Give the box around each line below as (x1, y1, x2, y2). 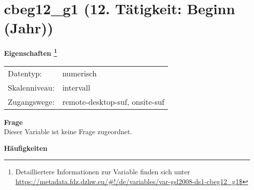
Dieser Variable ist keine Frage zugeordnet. (4, 126, 132, 137)
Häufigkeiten (4, 142, 47, 153)
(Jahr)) (4, 18, 53, 38)
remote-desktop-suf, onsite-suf (62, 95, 165, 107)
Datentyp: (8, 67, 42, 79)
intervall (62, 81, 90, 93)
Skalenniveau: (8, 81, 55, 93)
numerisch (62, 67, 97, 79)
